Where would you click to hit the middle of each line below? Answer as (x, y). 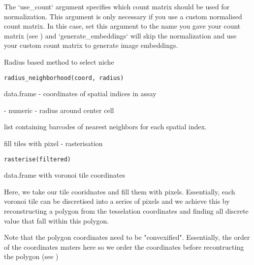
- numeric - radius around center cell (59, 110)
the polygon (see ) (31, 256)
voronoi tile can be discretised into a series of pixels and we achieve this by (117, 201)
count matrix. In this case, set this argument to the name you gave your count (122, 26)
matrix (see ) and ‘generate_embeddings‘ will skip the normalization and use (120, 35)
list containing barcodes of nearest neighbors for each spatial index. (106, 127)
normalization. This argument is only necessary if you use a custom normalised (123, 16)
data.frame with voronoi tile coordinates (64, 175)
